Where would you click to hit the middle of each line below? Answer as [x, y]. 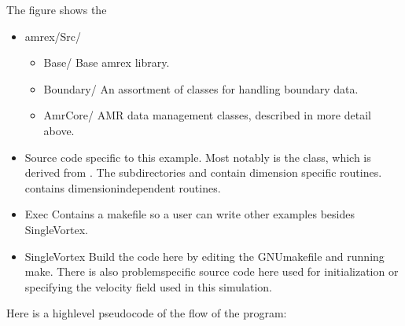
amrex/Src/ [53, 36]
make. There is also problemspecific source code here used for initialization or [212, 271]
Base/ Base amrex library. [107, 62]
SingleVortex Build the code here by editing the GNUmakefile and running [204, 256]
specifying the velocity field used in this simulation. [148, 286]
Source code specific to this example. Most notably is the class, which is [198, 157]
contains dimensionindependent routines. [123, 187]
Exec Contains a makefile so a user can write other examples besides [190, 214]
